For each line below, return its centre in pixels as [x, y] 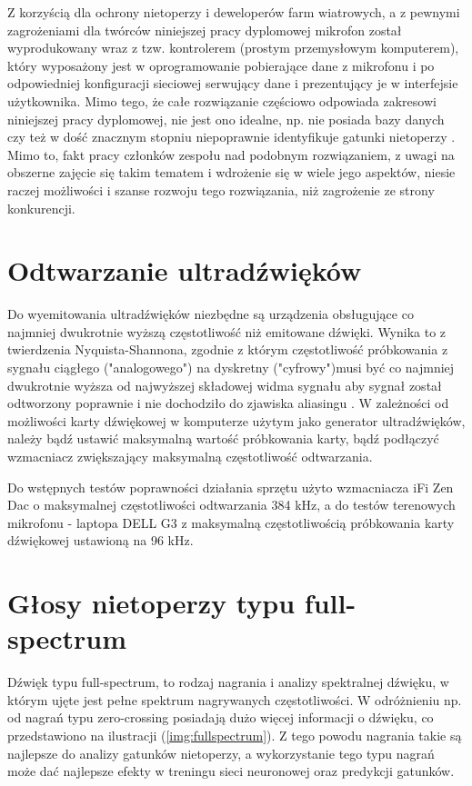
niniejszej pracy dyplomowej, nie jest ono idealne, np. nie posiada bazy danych [226, 119]
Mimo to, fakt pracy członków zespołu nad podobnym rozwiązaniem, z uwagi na [231, 154]
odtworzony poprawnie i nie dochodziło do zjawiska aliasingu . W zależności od [228, 403]
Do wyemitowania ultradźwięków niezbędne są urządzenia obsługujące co [211, 314]
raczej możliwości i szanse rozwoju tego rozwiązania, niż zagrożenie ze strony [221, 189]
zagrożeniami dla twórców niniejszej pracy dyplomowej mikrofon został [205, 30]
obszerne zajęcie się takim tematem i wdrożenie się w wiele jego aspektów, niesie [231, 172]
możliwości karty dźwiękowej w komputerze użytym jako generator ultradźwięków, [236, 420]
